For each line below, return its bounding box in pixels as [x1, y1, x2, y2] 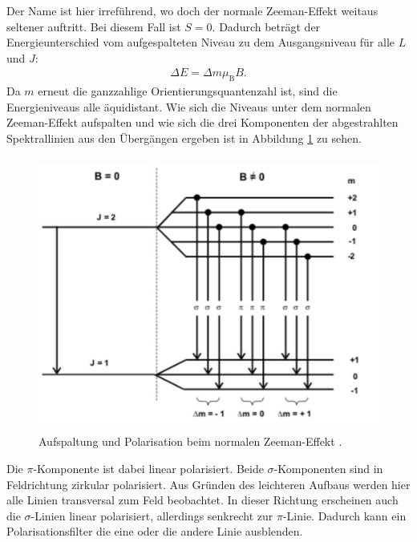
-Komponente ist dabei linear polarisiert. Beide [33, 459, 264, 476]
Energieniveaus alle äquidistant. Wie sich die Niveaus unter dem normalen [6, 98, 371, 115]
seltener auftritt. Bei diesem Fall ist [6, 18, 181, 34]
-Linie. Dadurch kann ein [282, 507, 407, 524]
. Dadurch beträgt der [212, 18, 321, 34]
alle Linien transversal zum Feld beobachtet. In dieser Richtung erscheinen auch [6, 491, 399, 508]
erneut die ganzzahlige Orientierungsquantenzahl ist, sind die [38, 83, 338, 99]
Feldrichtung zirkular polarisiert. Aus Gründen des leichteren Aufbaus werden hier [6, 475, 411, 492]
